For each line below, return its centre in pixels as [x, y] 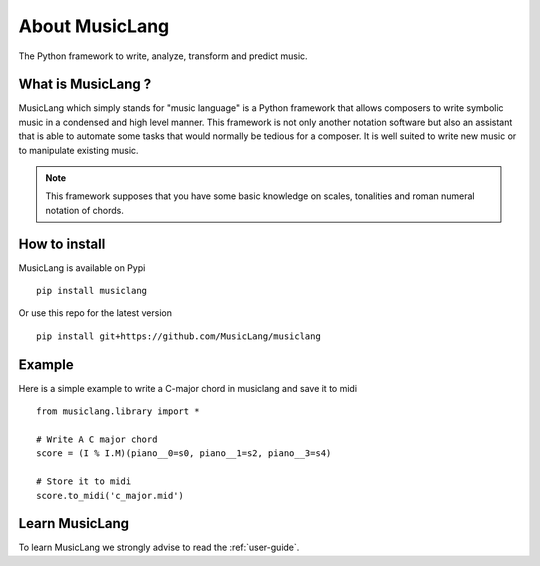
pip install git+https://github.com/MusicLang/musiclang [179, 336]
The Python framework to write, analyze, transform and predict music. [163, 56]
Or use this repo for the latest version [95, 313]
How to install [62, 243]
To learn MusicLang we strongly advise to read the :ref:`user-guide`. [159, 547]
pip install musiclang [92, 291]
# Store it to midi [84, 481]
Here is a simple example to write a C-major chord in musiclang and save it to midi [188, 388]
